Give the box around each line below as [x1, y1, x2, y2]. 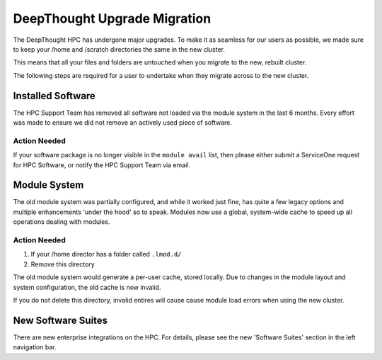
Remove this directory [30, 259, 95, 269]
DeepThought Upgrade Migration [13, 11, 212, 26]
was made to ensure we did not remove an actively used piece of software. [13, 118, 233, 127]
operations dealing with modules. [13, 218, 110, 226]
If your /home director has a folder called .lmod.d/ [30, 250, 182, 259]
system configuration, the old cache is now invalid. [13, 283, 161, 291]
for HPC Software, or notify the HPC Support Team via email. [13, 160, 191, 169]
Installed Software [13, 89, 95, 102]
